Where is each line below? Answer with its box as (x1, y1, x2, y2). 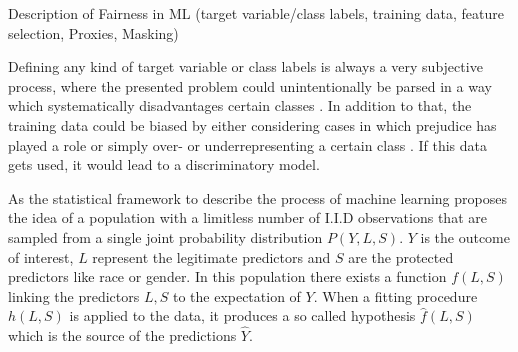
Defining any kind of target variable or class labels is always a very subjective (8, 56, 483, 77)
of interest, (8, 246, 74, 267)
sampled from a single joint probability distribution (8, 226, 323, 247)
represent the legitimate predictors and (92, 246, 331, 267)
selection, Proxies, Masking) (8, 22, 179, 43)
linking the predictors (8, 285, 140, 306)
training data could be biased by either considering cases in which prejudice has (8, 114, 497, 135)
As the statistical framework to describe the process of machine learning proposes (8, 187, 507, 208)
